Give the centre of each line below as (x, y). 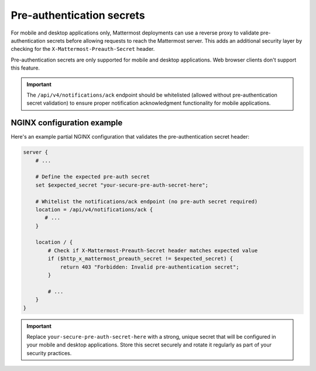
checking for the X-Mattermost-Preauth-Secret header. (83, 49)
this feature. (25, 68)
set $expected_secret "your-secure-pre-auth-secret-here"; (122, 185)
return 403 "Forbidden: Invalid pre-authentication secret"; (150, 267)
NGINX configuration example (67, 123)
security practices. (49, 353)
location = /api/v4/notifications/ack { (94, 209)
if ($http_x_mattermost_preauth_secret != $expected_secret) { (140, 259)
